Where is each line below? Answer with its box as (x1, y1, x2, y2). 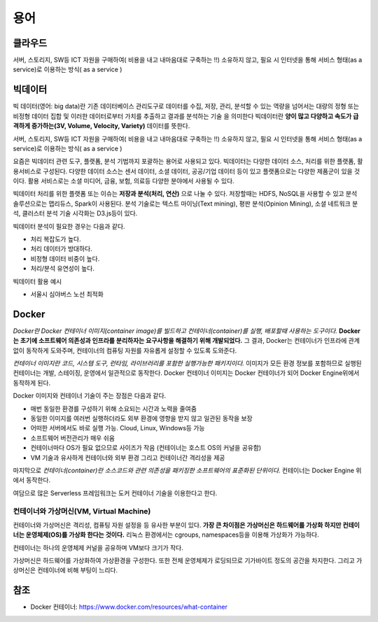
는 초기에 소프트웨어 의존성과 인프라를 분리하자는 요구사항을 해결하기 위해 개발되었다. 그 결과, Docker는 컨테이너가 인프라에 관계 (13, 337, 360, 345)
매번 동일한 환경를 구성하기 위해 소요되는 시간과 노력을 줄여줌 (30, 404, 197, 413)
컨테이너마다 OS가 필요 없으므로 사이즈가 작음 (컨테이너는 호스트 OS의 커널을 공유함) (30, 444, 262, 452)
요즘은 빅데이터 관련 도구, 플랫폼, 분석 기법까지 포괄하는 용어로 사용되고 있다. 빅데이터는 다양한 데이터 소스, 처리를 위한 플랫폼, (13, 157, 356, 166)
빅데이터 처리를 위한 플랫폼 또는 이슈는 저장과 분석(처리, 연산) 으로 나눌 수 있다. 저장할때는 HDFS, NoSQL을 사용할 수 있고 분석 (13, 190, 358, 198)
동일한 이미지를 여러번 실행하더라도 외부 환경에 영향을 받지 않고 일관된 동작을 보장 (30, 414, 253, 423)
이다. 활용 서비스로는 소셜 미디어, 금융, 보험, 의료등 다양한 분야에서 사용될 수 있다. (13, 177, 234, 185)
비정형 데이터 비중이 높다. (30, 254, 100, 262)
